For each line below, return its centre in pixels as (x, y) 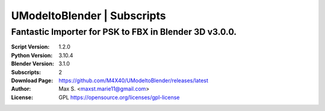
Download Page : (32, 80)
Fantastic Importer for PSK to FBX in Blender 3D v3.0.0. (124, 32)
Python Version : (32, 55)
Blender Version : (32, 64)
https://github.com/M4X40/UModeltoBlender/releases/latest (134, 80)
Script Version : (30, 47)
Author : (21, 89)
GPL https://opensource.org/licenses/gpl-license (119, 97)
